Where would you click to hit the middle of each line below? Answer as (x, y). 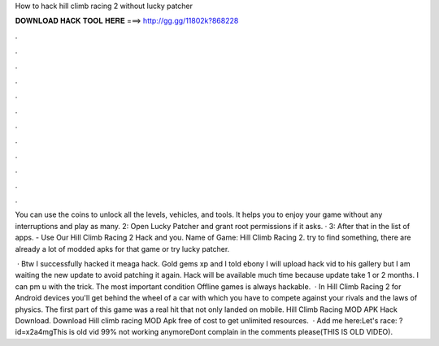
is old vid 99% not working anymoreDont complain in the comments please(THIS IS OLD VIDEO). (231, 332)
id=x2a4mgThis (41, 332)
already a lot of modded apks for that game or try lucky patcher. (122, 249)
